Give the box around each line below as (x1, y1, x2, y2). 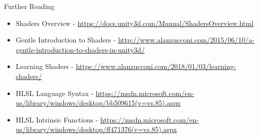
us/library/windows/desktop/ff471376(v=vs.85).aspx (15, 124, 177, 134)
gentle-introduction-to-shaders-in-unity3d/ (15, 44, 145, 54)
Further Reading (4, 1, 54, 11)
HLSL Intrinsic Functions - (15, 114, 98, 124)
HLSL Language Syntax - (15, 87, 94, 98)
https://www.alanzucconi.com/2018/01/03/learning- (75, 61, 236, 71)
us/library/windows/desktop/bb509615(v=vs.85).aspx (15, 97, 181, 108)
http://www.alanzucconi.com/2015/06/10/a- (118, 34, 255, 45)
